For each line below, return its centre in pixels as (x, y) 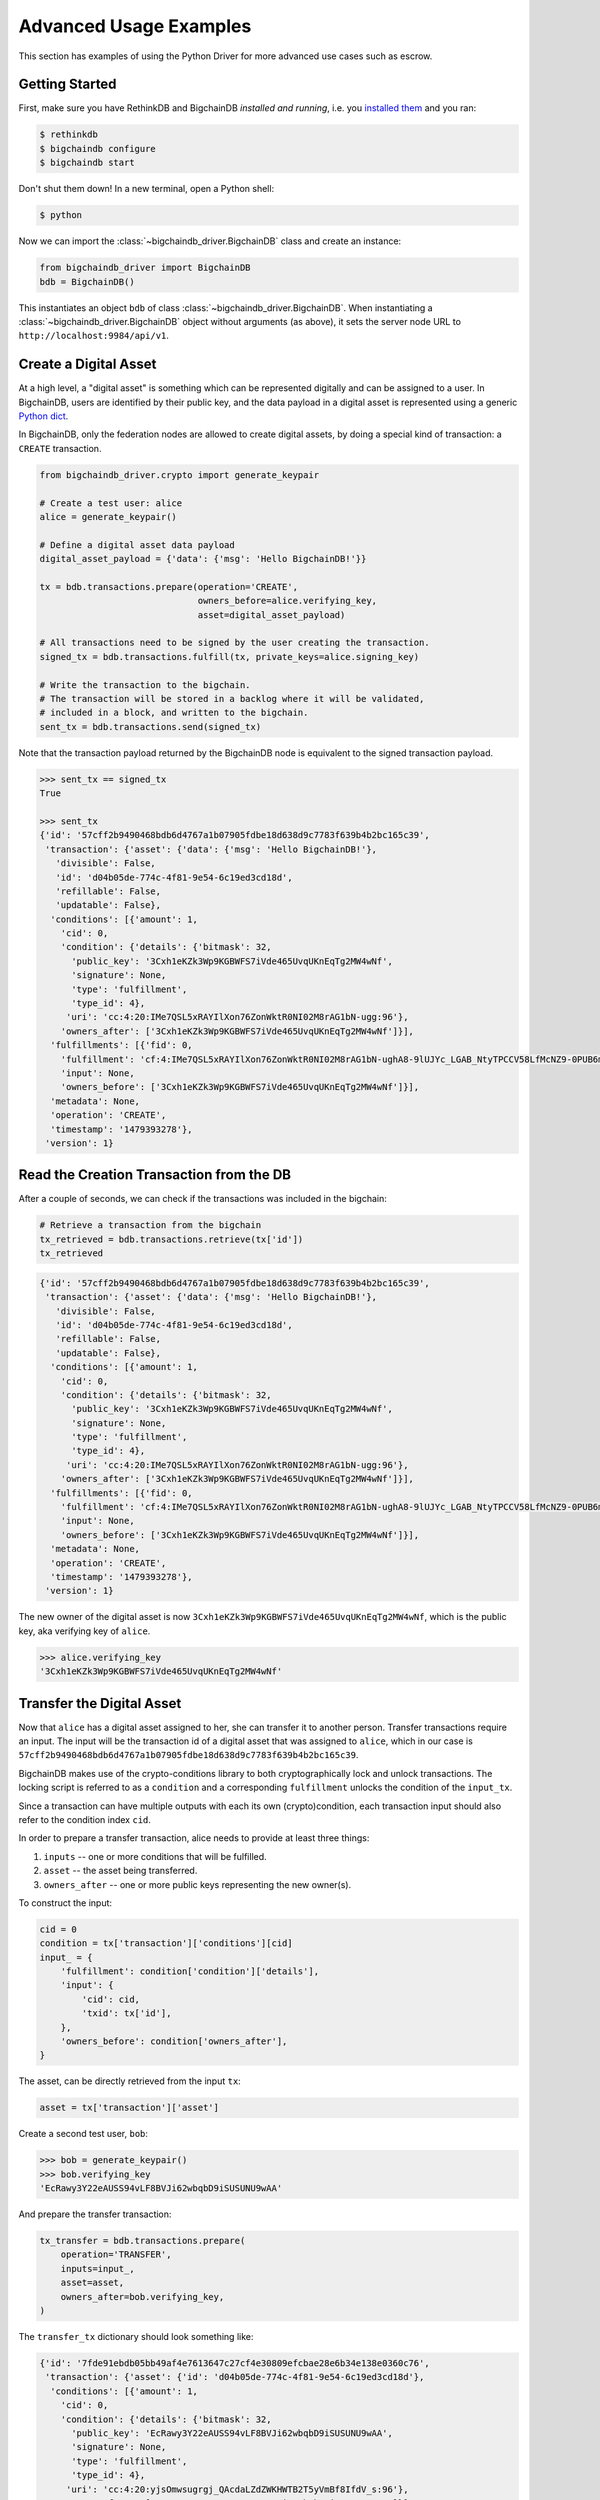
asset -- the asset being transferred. (120, 1871)
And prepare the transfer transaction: (95, 2214)
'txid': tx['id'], (126, 2013)
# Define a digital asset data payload (137, 544)
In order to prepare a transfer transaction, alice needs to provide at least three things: (194, 1838)
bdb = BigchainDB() (87, 281)
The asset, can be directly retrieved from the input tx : (130, 2081)
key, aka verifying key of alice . (84, 1631)
